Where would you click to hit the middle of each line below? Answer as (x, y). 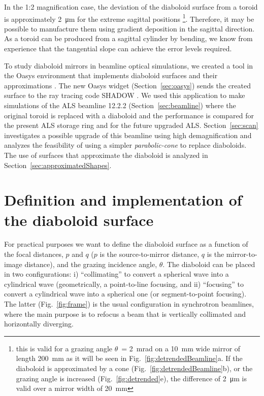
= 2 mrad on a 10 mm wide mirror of (181, 348)
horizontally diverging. (39, 324)
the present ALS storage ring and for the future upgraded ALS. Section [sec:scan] (131, 125)
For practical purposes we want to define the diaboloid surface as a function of (126, 244)
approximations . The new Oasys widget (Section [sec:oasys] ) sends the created (128, 85)
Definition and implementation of (123, 200)
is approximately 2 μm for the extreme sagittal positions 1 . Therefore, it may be (129, 18)
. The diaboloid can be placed (209, 264)
